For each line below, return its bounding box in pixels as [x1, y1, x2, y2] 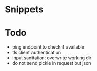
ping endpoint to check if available [12, 44, 85, 50]
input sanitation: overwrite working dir [12, 55, 92, 61]
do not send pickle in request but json [12, 60, 91, 66]
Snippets [5, 4, 44, 15]
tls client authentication [12, 50, 61, 56]
